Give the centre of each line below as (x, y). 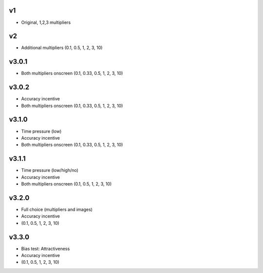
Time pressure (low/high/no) (50, 170)
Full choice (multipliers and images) (57, 209)
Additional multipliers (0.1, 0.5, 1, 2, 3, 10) (62, 48)
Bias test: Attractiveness (46, 249)
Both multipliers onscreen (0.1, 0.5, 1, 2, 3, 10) (66, 184)
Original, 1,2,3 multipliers (46, 22)
